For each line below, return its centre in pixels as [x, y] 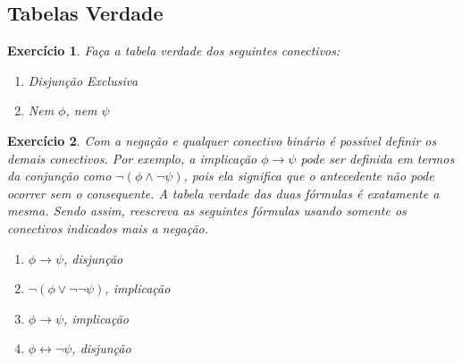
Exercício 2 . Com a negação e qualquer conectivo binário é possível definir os [222, 140]
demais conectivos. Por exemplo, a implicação [132, 158]
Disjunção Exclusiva [83, 80]
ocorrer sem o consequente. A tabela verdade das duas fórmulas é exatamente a [223, 193]
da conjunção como [59, 176]
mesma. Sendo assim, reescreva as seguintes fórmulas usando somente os [207, 211]
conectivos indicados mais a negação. [108, 228]
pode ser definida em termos [378, 158]
